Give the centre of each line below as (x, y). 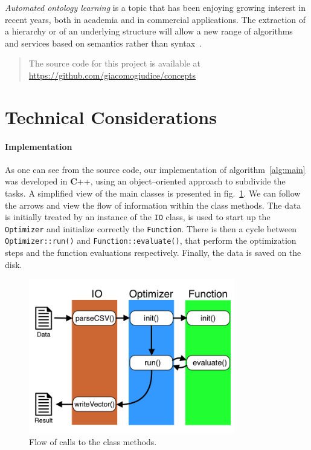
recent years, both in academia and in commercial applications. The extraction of (155, 19)
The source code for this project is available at (115, 63)
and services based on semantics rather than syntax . (104, 43)
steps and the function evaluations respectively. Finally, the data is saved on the (153, 253)
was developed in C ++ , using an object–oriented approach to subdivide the (145, 181)
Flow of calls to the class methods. (93, 441)
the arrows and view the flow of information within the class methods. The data (153, 205)
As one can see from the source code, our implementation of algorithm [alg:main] (155, 169)
